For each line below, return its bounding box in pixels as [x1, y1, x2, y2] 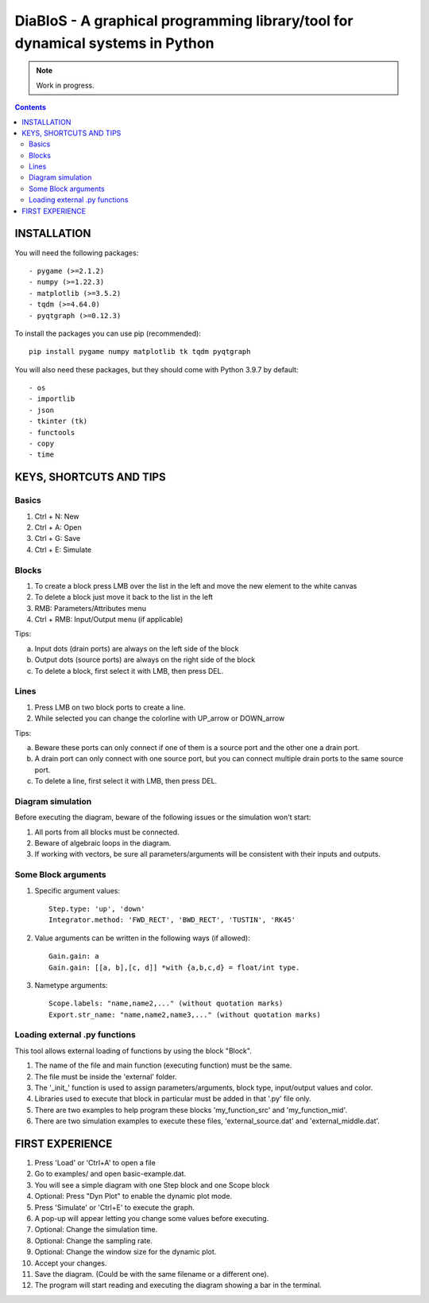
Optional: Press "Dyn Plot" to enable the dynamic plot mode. [34, 1192, 233, 1201]
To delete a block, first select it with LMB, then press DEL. [34, 666, 224, 675]
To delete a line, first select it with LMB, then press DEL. [34, 776, 218, 786]
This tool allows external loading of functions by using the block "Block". [14, 1046, 252, 1056]
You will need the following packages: [14, 247, 139, 258]
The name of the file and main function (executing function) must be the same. [34, 1060, 292, 1070]
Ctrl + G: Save [34, 534, 81, 543]
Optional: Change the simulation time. [34, 1225, 158, 1235]
